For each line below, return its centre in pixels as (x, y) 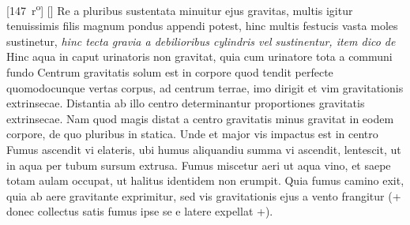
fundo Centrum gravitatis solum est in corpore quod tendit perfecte (170, 72)
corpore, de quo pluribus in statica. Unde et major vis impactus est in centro (192, 134)
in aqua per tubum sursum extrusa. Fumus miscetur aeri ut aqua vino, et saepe (199, 165)
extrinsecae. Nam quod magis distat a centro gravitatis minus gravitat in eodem (200, 118)
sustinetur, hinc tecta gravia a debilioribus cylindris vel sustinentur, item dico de (201, 41)
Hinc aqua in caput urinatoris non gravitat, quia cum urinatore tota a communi (199, 56)
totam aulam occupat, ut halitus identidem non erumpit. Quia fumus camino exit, (205, 180)
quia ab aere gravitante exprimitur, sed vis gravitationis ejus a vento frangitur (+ (204, 195)
